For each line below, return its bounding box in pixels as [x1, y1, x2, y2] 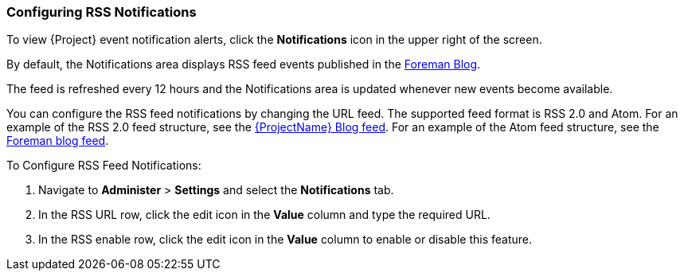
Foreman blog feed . [6, 134, 109, 148]
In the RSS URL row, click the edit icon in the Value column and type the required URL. [38, 208, 491, 222]
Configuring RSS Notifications [6, 4, 197, 20]
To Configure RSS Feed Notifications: [6, 158, 201, 173]
